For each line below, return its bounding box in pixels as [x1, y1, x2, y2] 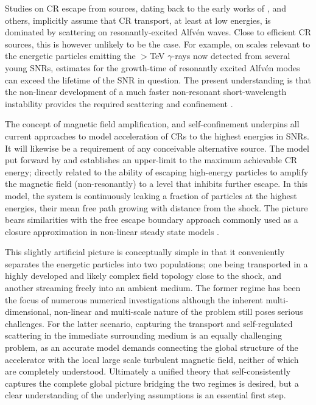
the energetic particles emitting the [5, 49, 136, 62]
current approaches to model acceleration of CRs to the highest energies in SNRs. [5, 129, 309, 142]
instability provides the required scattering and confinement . [5, 97, 233, 110]
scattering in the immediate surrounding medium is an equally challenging [5, 329, 282, 342]
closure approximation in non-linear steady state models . [5, 225, 220, 238]
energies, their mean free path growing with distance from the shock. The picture [5, 201, 308, 214]
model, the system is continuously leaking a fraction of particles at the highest [5, 189, 297, 202]
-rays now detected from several [172, 49, 290, 62]
